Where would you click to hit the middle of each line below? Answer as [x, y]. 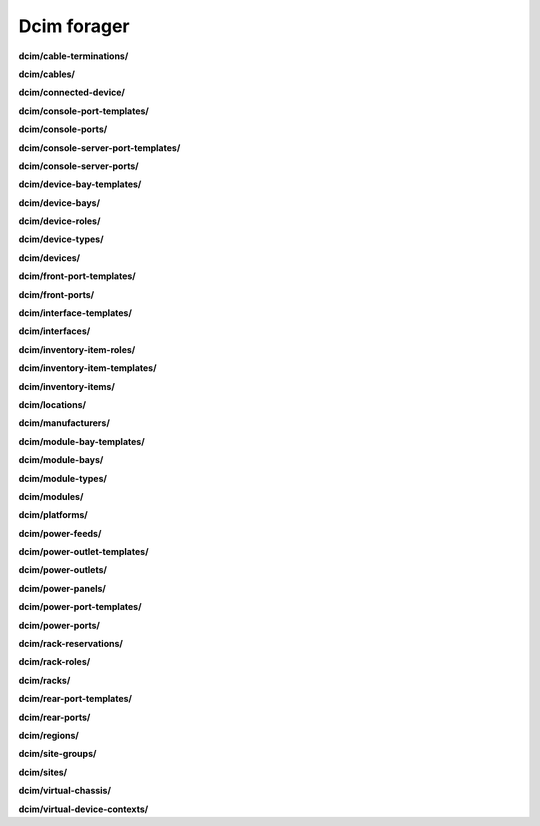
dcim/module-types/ [62, 478]
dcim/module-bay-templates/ [81, 441]
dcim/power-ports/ [59, 625]
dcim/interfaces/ [54, 331]
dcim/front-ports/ [56, 294]
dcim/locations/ [52, 404]
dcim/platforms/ [53, 515]
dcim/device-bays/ [59, 202]
